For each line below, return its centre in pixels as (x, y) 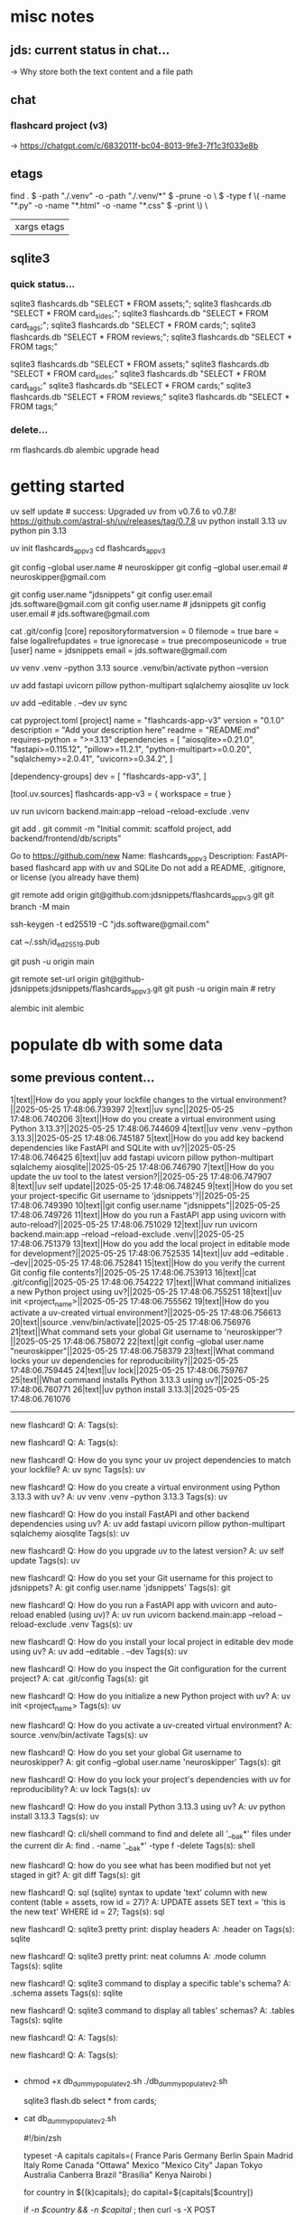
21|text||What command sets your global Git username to (116, 1332)
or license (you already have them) (75, 877)
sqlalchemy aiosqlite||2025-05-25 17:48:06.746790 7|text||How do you (142, 1166)
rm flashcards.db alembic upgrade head (85, 450)
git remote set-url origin (54, 978)
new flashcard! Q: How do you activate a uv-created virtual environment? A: (151, 1725)
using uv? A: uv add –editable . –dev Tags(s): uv (99, 1651)
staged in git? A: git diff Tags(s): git (75, 1874)
